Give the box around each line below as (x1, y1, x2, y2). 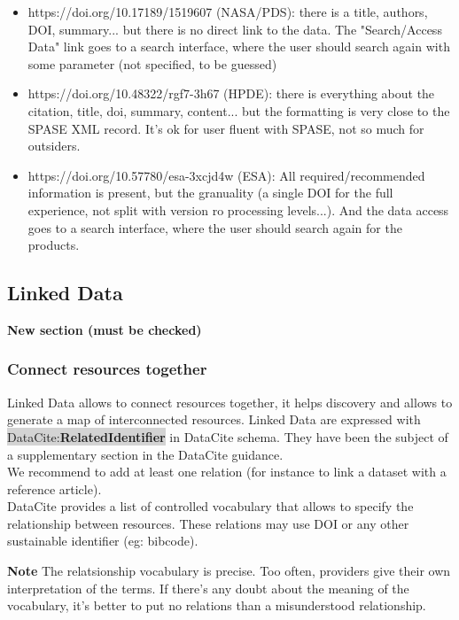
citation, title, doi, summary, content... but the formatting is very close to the (27, 101, 450, 120)
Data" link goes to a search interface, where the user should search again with (27, 37, 450, 56)
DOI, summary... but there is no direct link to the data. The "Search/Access (27, 19, 442, 38)
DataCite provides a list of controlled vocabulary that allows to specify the (7, 497, 414, 515)
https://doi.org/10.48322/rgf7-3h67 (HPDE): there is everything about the (27, 84, 435, 103)
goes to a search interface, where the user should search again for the (27, 218, 402, 236)
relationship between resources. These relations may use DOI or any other (7, 514, 409, 532)
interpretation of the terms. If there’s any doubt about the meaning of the (7, 578, 409, 597)
